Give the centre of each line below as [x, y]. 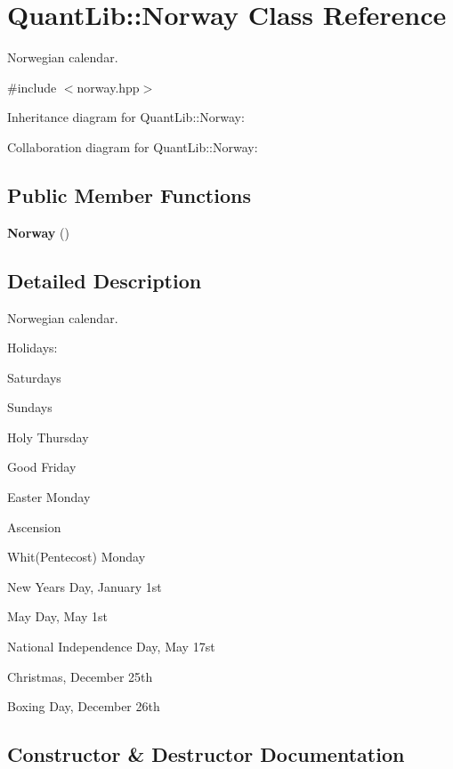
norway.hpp [108, 87]
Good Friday [42, 467]
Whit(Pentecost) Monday [77, 557]
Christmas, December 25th [80, 676]
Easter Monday [49, 497]
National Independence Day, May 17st [111, 647]
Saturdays [34, 377]
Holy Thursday [48, 437]
